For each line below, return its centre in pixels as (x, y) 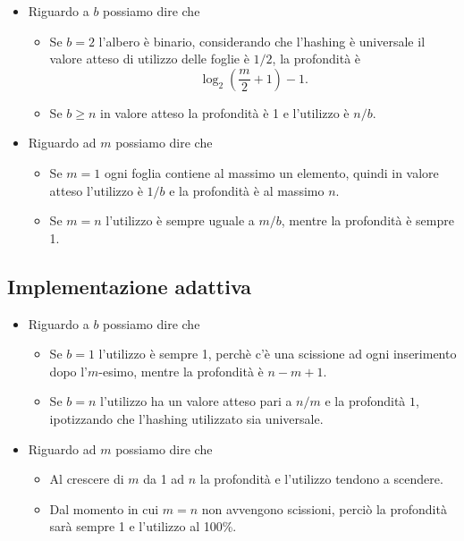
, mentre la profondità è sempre (367, 220)
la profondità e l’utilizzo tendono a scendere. (321, 479)
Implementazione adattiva (130, 286)
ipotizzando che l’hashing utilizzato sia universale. (186, 418)
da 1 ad (164, 479)
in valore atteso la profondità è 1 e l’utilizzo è (225, 112)
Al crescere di (87, 479)
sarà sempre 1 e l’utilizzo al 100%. (143, 526)
